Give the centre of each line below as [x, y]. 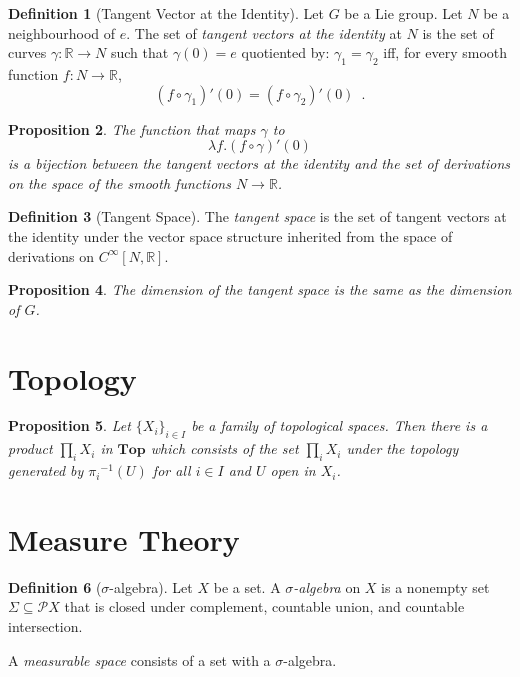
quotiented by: [285, 52]
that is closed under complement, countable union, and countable [264, 606]
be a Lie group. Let [403, 13]
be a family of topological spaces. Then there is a [339, 425]
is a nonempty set [435, 586]
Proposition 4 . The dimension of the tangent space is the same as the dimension [260, 289]
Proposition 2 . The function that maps [132, 128]
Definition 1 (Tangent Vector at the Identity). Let [166, 13]
